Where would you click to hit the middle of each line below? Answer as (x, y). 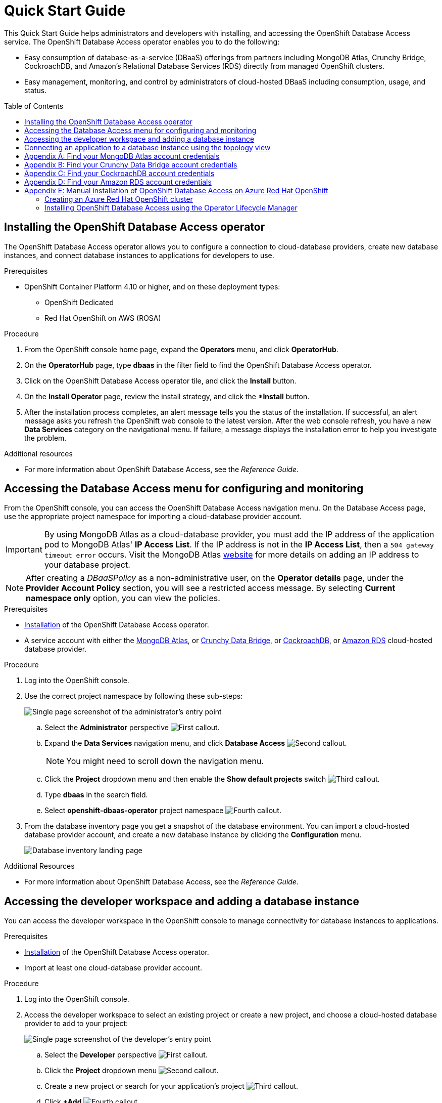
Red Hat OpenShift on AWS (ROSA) (103, 318)
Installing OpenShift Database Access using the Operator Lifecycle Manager (171, 207)
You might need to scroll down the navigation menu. (165, 761)
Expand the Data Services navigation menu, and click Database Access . (196, 743)
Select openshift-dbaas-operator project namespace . (163, 811)
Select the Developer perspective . (126, 1055)
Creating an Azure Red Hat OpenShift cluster (119, 199)
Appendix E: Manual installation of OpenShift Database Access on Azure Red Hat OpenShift (176, 190)
